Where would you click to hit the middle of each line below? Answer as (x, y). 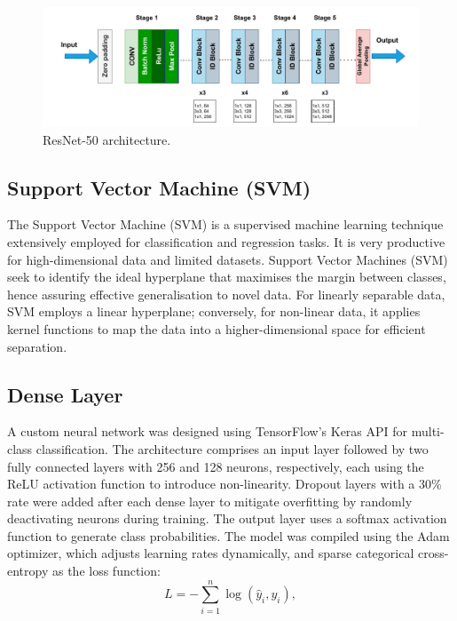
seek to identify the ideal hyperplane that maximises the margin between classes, (227, 277)
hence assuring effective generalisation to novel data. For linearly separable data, (226, 294)
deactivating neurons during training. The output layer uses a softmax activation (227, 518)
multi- (428, 431)
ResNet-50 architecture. (107, 139)
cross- (433, 553)
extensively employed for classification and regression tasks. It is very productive (226, 241)
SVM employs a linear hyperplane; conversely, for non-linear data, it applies (214, 311)
